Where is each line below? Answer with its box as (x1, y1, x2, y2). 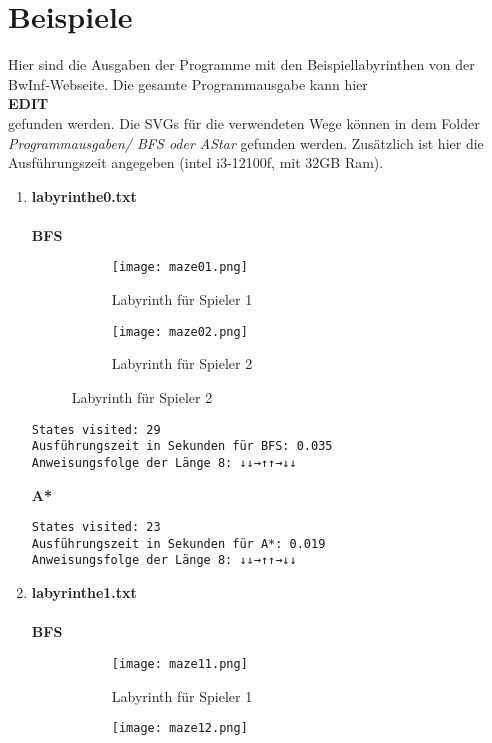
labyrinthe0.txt (31, 185, 137, 206)
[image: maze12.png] (111, 721, 248, 736)
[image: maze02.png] (111, 324, 248, 339)
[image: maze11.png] (111, 656, 248, 671)
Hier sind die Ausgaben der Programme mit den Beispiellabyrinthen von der (8, 54, 475, 75)
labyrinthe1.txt (31, 582, 137, 603)
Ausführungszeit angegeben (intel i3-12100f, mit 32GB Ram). (8, 152, 384, 173)
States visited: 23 (31, 520, 161, 535)
